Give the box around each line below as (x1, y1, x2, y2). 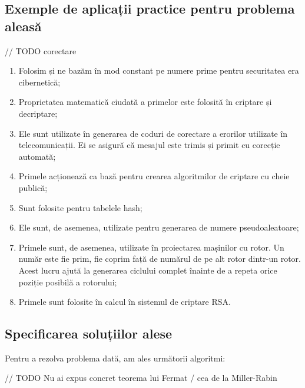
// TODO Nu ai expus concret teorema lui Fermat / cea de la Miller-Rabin (5, 371, 277, 384)
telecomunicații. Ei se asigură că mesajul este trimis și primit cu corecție (18, 139, 280, 151)
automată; (18, 150, 56, 162)
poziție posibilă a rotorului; (18, 275, 117, 288)
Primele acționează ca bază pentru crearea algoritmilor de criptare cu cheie (18, 170, 290, 182)
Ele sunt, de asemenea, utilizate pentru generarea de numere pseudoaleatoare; (18, 221, 299, 234)
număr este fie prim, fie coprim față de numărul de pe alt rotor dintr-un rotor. (18, 252, 301, 265)
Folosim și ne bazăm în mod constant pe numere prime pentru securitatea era (18, 64, 299, 77)
